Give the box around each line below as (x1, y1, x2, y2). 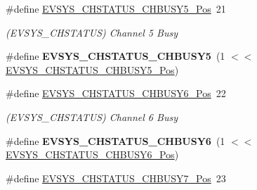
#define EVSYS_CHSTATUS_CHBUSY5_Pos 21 (6, 1, 226, 15)
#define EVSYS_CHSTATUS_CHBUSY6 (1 (6, 133, 225, 148)
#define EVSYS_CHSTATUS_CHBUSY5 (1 (6, 49, 225, 63)
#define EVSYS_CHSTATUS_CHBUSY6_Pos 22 (6, 86, 226, 101)
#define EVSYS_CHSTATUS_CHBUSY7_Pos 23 (6, 170, 226, 185)
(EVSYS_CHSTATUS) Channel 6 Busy (6, 109, 178, 124)
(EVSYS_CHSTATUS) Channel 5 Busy (6, 25, 178, 39)
